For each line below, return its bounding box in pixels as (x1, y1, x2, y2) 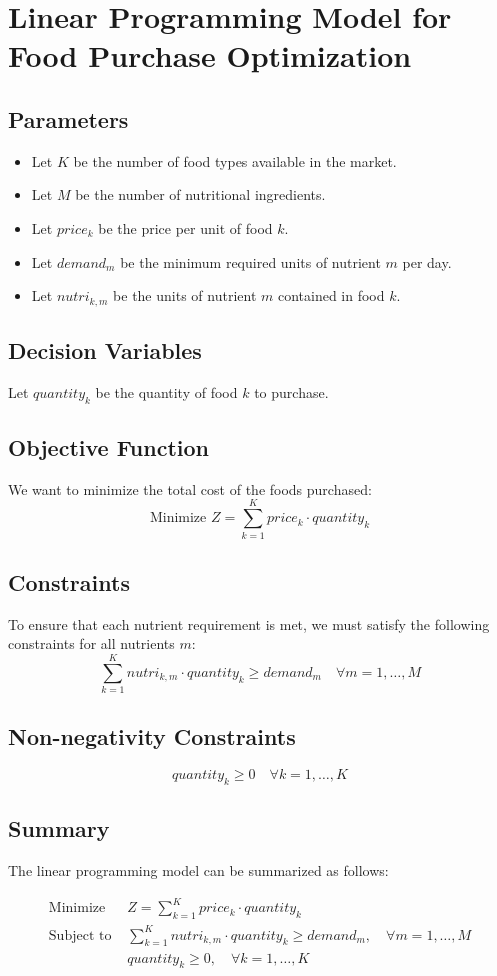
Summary (8, 813, 110, 844)
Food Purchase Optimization (8, 35, 412, 76)
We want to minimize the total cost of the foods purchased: (8, 478, 372, 499)
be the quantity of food (95, 381, 238, 402)
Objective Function (8, 431, 210, 462)
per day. (402, 251, 452, 272)
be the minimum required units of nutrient (120, 251, 381, 272)
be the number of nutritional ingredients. (75, 184, 326, 205)
